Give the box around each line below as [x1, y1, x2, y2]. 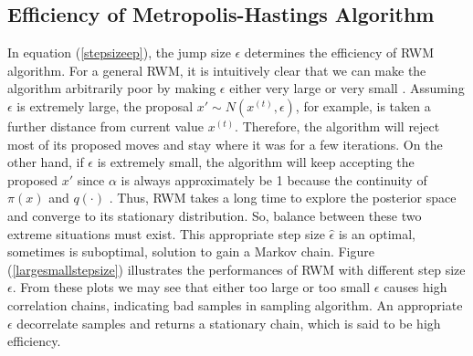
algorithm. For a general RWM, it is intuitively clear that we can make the [7, 60, 426, 79]
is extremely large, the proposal [16, 96, 194, 115]
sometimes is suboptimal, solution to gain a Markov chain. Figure [7, 242, 374, 261]
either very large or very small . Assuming [229, 79, 465, 98]
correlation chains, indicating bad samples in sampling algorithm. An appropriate [7, 295, 463, 314]
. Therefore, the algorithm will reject [235, 116, 440, 135]
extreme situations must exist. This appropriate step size [7, 224, 325, 243]
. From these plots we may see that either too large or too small [12, 277, 371, 297]
